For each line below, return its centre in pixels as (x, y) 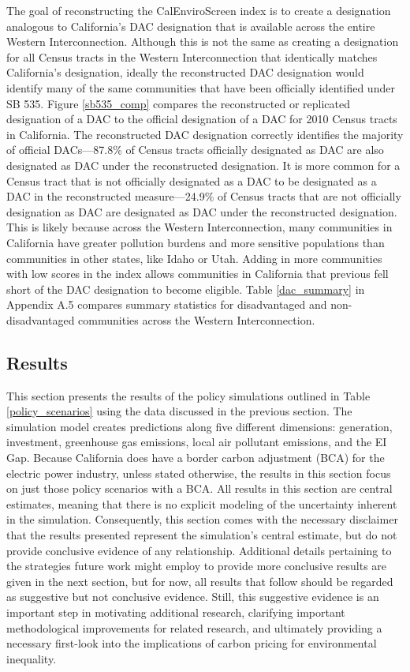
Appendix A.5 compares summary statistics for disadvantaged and (167, 304)
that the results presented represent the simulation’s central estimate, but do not (202, 535)
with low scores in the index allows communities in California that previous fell (198, 274)
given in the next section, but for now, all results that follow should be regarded (200, 581)
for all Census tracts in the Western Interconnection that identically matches (192, 56)
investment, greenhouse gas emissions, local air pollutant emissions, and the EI (197, 442)
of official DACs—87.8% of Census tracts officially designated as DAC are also (195, 150)
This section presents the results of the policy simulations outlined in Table (188, 395)
